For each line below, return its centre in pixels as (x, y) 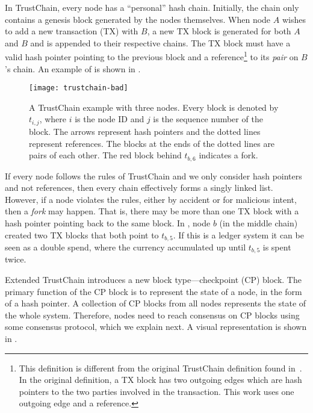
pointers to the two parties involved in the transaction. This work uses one (156, 391)
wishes (294, 19)
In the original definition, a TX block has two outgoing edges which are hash (160, 380)
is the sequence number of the (208, 119)
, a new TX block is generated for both (219, 31)
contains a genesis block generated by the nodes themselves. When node (138, 19)
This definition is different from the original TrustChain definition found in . (160, 368)
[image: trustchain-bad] (79, 88)
